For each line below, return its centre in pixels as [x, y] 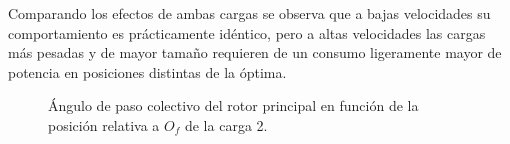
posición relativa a [104, 124]
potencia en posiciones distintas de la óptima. [147, 71]
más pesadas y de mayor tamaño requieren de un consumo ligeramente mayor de [255, 52]
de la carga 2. [226, 124]
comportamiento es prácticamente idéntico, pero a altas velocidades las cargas [247, 32]
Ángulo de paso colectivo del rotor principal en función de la [233, 105]
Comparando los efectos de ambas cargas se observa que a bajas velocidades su [249, 13]
